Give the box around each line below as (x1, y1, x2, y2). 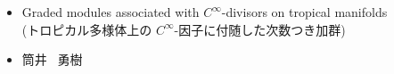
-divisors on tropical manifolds (221, 3, 388, 21)
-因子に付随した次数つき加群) (174, 20, 346, 38)
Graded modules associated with (21, 3, 200, 21)
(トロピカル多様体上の (21, 20, 152, 38)
